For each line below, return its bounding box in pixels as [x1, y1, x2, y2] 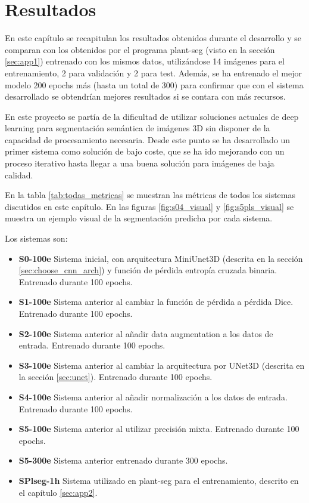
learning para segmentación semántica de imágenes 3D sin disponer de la [5, 122, 270, 134]
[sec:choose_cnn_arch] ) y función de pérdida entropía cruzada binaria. [18, 264, 277, 276]
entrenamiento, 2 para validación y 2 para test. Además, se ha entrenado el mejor [5, 66, 302, 79]
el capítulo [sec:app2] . [18, 486, 98, 498]
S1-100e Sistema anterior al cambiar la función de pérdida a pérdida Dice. [18, 295, 294, 308]
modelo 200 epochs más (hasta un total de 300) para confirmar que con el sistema [5, 78, 304, 91]
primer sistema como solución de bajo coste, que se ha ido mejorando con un [5, 145, 285, 158]
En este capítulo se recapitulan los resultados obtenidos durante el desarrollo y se [5, 32, 301, 44]
